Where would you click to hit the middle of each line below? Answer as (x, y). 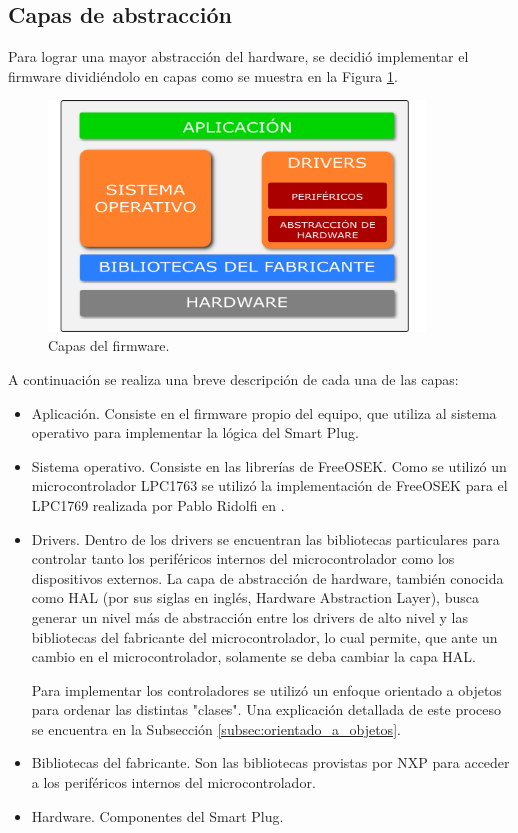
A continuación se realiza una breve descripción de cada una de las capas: (233, 378)
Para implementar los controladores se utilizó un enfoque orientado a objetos (266, 689)
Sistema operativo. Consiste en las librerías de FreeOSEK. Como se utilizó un (269, 465)
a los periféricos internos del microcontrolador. (173, 782)
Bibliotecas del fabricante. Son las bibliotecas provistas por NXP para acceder (270, 762)
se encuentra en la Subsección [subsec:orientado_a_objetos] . (216, 728)
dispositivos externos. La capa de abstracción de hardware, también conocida (267, 577)
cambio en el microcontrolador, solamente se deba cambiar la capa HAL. (253, 656)
